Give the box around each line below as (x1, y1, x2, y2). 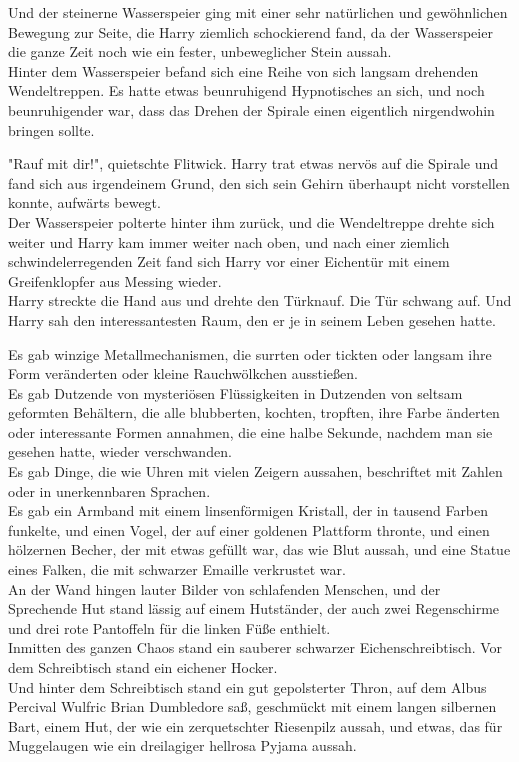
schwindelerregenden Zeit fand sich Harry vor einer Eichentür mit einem (8, 251, 450, 272)
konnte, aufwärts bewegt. (8, 192, 161, 213)
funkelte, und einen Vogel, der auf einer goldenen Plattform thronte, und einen (8, 519, 490, 540)
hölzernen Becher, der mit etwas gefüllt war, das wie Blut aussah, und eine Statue (8, 539, 511, 560)
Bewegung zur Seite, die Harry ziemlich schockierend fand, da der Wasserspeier (8, 21, 493, 42)
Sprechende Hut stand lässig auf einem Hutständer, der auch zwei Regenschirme (8, 598, 500, 619)
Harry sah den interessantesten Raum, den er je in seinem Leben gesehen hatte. (8, 309, 496, 330)
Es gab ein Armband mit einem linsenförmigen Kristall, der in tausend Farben (8, 500, 489, 521)
